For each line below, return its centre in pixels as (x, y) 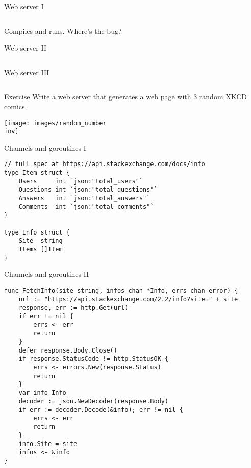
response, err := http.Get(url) (73, 308)
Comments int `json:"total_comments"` (86, 207)
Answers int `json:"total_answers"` (84, 198)
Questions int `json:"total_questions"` (88, 190)
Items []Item (41, 250)
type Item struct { (37, 173)
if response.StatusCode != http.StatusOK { (94, 359)
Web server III (27, 72)
